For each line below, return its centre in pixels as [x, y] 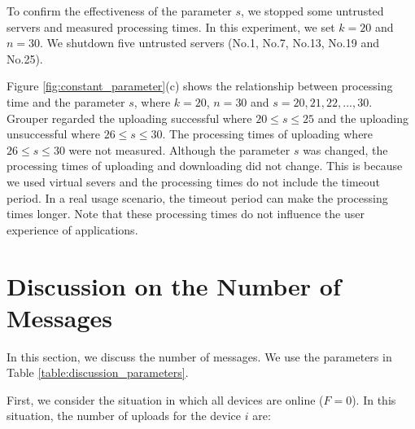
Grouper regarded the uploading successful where [129, 118]
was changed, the [345, 149]
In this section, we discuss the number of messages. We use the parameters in [199, 356]
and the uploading [363, 118]
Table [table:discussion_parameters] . [98, 372]
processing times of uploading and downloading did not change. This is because [205, 166]
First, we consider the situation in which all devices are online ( [165, 399]
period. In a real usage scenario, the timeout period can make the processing [197, 197]
